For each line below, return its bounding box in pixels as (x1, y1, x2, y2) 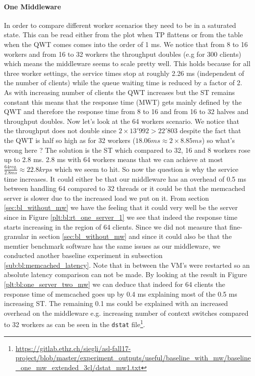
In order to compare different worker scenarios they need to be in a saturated (4, 20, 236, 30)
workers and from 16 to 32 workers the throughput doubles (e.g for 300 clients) (4, 48, 241, 59)
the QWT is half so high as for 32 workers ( (4, 135, 135, 145)
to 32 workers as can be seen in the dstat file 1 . (4, 318, 145, 329)
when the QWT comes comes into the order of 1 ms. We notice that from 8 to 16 (4, 39, 248, 49)
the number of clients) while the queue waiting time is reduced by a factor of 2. (4, 77, 242, 88)
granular (4, 231, 29, 241)
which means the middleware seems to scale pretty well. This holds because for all (4, 58, 251, 69)
